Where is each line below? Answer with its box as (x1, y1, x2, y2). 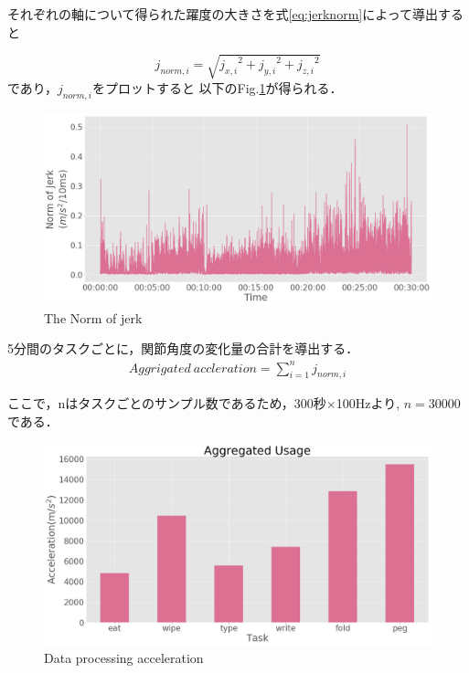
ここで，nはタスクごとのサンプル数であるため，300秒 (7, 394, 326, 413)
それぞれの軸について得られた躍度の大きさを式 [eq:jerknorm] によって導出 (7, 5, 439, 23)
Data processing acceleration (44, 648, 204, 668)
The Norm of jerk (44, 308, 143, 327)
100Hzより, (336, 394, 400, 413)
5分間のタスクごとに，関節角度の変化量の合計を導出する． (7, 339, 359, 358)
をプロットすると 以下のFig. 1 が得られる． (91, 78, 343, 97)
